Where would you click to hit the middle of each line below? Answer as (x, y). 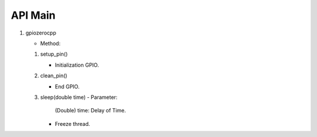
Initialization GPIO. (77, 65)
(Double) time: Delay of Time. (90, 111)
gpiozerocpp (41, 33)
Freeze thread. (72, 124)
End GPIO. (67, 86)
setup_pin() (54, 54)
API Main (33, 15)
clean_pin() (54, 76)
